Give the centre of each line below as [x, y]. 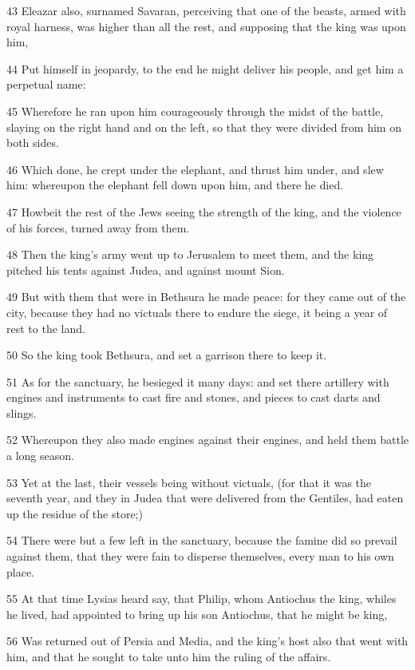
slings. [22, 412]
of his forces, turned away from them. [98, 227]
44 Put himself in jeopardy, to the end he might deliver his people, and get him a [205, 68]
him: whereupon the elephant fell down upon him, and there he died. [175, 185]
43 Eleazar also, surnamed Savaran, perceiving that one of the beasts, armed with [206, 10]
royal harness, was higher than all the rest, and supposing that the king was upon [206, 26]
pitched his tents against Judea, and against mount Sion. [146, 270]
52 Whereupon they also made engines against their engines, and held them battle [207, 440]
